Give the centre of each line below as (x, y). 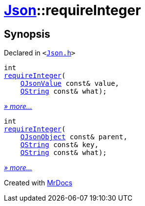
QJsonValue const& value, (70, 84)
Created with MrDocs (38, 183)
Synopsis (27, 34)
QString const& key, (59, 145)
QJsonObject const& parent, (74, 137)
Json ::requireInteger (72, 10)
